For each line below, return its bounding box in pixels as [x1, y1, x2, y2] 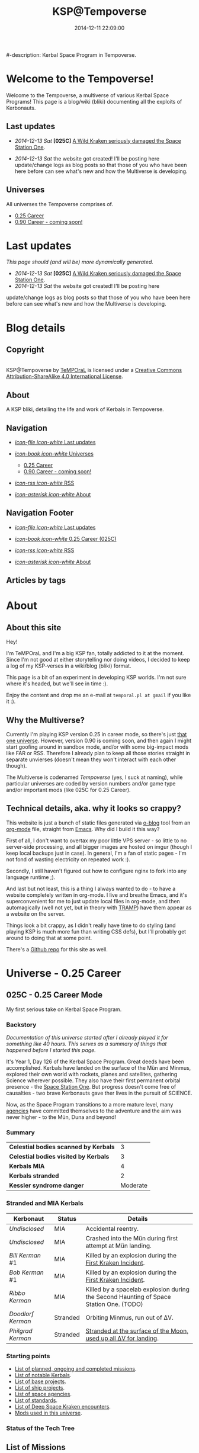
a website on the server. [6, 910, 65, 917]
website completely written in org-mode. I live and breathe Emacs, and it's [6, 891, 188, 899]
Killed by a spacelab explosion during [85, 1285, 190, 1293]
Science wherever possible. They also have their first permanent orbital [6, 1077, 181, 1084]
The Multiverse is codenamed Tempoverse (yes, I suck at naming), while [6, 774, 183, 781]
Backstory [6, 1021, 37, 1029]
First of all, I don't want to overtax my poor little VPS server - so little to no [6, 837, 187, 844]
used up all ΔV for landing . [85, 1334, 159, 1342]
